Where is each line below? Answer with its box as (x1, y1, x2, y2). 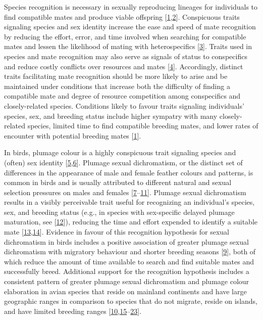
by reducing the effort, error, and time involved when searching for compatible (4, 31, 246, 41)
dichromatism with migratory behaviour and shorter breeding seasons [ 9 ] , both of (4, 246, 256, 257)
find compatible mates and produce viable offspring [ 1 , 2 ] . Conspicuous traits (4, 11, 240, 22)
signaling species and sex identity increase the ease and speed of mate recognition (4, 21, 256, 32)
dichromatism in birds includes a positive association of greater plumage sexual (4, 236, 249, 247)
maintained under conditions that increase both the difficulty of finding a (4, 80, 230, 91)
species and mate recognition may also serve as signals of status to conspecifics (4, 51, 247, 61)
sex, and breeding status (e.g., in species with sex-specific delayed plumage (4, 206, 235, 217)
